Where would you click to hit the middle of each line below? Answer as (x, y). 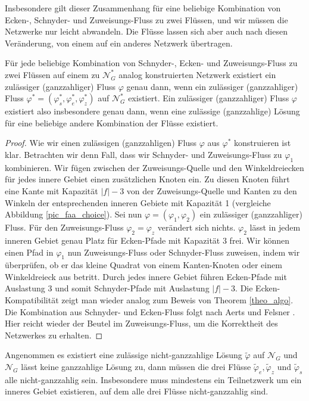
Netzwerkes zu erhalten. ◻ (54, 335)
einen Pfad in (29, 252)
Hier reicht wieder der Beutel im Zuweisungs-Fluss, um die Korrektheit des (141, 323)
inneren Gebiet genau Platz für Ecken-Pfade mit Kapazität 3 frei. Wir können (147, 240)
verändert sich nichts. (196, 227)
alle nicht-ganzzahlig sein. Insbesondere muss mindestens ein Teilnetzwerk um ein (153, 379)
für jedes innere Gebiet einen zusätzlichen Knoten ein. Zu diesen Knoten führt (147, 179)
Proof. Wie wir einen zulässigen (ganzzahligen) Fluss (101, 143)
